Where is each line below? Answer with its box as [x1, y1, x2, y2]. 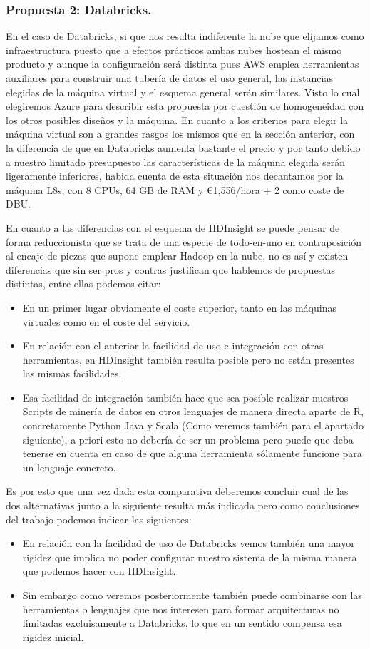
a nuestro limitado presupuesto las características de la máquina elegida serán [6, 154, 345, 169]
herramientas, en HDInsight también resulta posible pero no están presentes [22, 352, 354, 367]
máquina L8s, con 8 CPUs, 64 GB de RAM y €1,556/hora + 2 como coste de [6, 182, 344, 197]
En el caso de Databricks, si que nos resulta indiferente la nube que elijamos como [6, 29, 364, 44]
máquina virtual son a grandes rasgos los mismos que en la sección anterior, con [6, 126, 355, 141]
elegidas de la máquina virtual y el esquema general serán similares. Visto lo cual [6, 84, 360, 99]
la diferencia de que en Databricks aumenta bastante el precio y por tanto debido [6, 140, 361, 155]
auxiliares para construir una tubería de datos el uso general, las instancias [6, 71, 333, 85]
